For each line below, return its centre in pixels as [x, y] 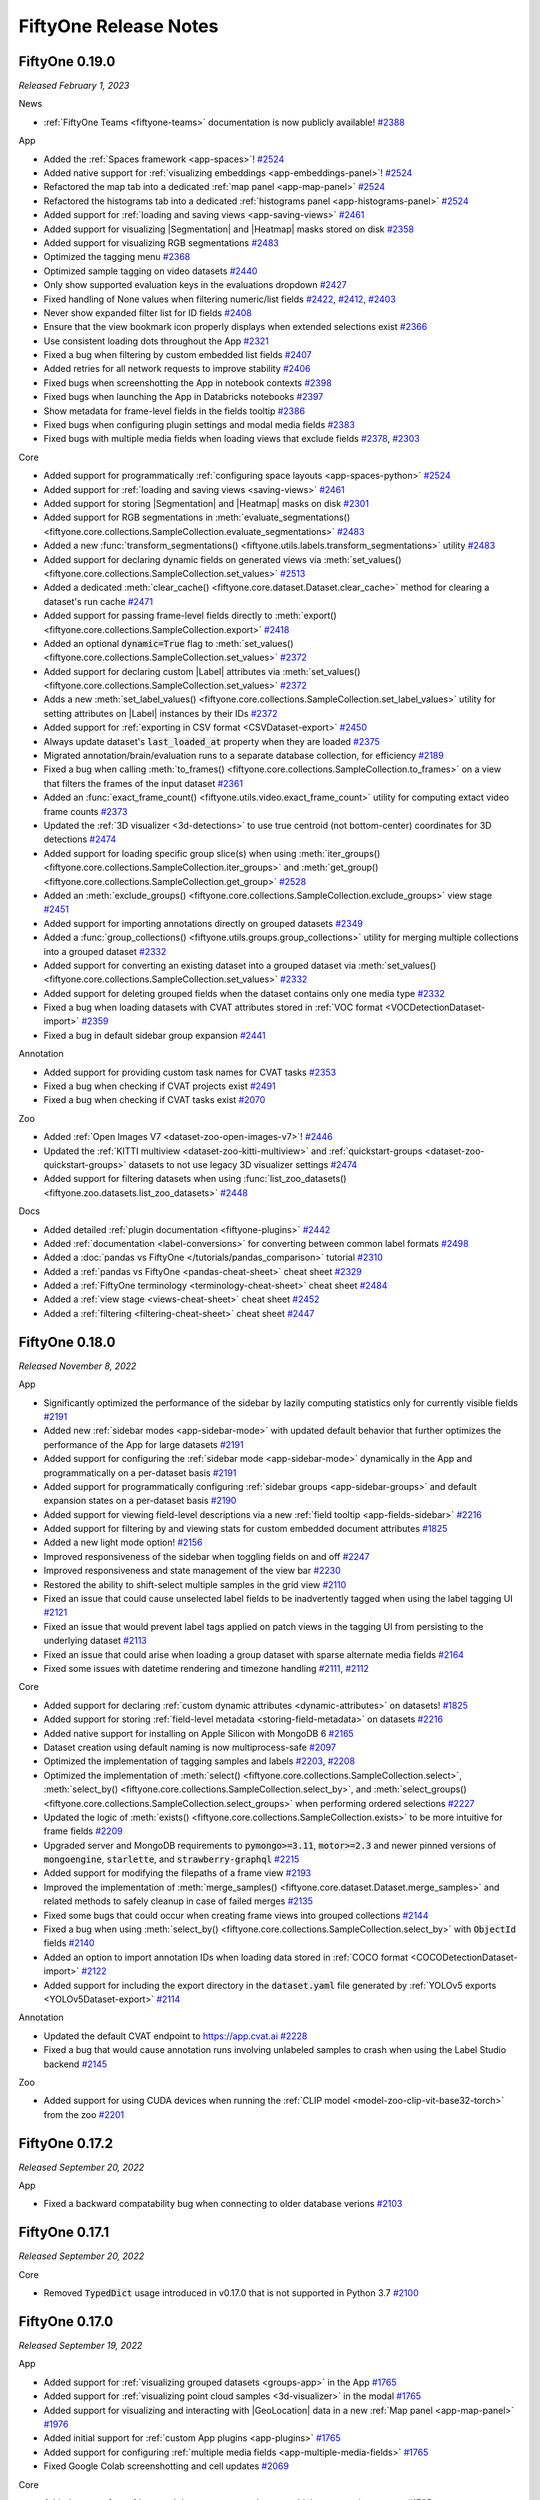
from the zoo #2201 [84, 2114]
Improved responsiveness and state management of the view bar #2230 [192, 1571]
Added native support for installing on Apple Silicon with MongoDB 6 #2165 [198, 1733]
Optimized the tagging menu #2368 [117, 257]
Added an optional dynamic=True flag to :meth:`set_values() [168, 643]
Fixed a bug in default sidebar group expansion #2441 [154, 1035]
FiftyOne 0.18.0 [67, 1341]
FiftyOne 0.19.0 [67, 61]
